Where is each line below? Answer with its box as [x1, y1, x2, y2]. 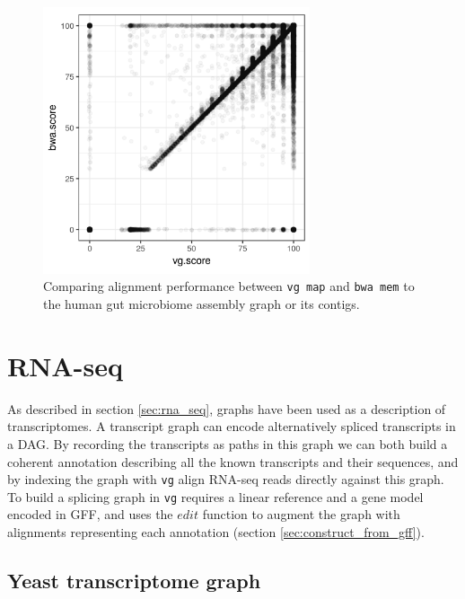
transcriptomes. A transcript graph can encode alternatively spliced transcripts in [7, 417, 456, 436]
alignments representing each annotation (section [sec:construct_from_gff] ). [7, 523, 425, 542]
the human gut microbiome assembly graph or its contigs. [43, 295, 360, 313]
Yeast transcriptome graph [7, 567, 261, 595]
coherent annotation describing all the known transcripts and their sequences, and [7, 452, 459, 471]
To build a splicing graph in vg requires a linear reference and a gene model [7, 487, 424, 506]
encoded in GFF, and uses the [7, 505, 173, 524]
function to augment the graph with [202, 505, 400, 524]
